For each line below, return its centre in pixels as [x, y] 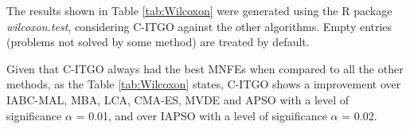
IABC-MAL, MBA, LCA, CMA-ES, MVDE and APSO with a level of [178, 99]
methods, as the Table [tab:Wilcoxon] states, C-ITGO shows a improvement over [204, 84]
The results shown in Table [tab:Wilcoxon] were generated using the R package [199, 10]
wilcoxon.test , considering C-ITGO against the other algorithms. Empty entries [199, 26]
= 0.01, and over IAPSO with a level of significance [201, 115]
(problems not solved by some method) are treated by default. [158, 42]
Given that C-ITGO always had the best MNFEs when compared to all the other [205, 68]
